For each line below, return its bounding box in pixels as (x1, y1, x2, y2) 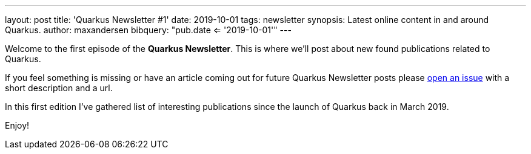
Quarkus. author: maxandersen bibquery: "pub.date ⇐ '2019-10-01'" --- (5, 25, 292, 35)
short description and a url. (5, 83, 113, 93)
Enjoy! (5, 120, 30, 130)
